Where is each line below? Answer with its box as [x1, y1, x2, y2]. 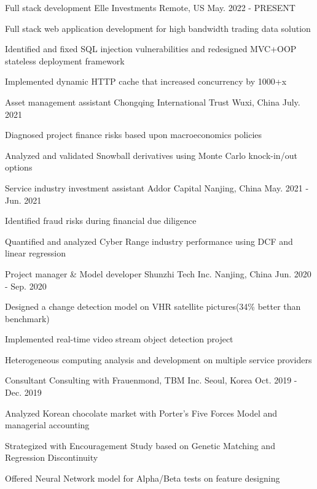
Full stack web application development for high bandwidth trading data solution [5, 21, 311, 34]
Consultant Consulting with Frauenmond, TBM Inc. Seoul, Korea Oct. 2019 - [5, 374, 297, 387]
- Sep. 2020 [5, 279, 47, 292]
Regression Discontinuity [5, 451, 98, 464]
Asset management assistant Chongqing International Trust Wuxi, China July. [5, 95, 300, 108]
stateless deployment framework [5, 54, 125, 67]
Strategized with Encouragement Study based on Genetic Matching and [5, 439, 275, 452]
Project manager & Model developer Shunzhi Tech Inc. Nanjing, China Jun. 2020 [5, 267, 311, 280]
